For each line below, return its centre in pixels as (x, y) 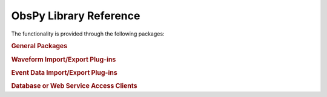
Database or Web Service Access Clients (74, 86)
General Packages (39, 46)
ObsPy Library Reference (76, 16)
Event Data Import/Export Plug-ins (64, 72)
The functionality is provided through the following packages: (88, 34)
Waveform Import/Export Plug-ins (64, 59)
